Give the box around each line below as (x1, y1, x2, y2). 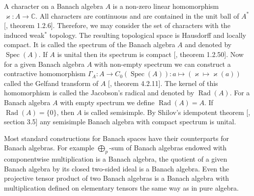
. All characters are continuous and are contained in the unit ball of (35, 10, 239, 21)
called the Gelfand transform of (4, 78, 98, 88)
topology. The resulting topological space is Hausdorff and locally (49, 29, 246, 40)
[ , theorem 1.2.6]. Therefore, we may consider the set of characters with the (4, 20, 230, 30)
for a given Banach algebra (4, 58, 85, 69)
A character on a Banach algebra (4, 1, 103, 11)
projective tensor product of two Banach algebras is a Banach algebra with (4, 173, 229, 183)
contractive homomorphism (4, 68, 86, 79)
